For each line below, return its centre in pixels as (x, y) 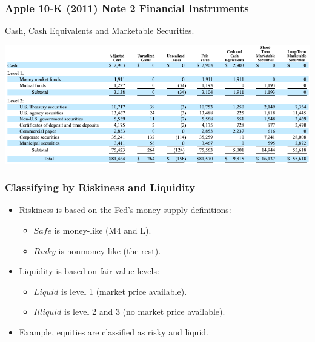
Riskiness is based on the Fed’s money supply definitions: (125, 210)
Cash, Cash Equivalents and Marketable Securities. (100, 31)
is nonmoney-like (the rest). (110, 250)
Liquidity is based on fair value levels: (89, 271)
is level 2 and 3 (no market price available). (145, 311)
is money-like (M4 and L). (103, 230)
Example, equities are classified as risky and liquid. (114, 332)
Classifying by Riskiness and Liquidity (100, 187)
